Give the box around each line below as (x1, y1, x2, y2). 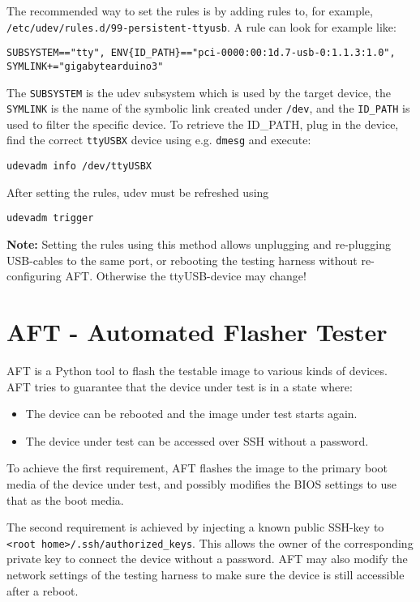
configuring (6, 267, 62, 284)
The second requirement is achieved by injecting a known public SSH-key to (6, 519, 384, 536)
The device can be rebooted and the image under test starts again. (25, 405, 358, 422)
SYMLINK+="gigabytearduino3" (6, 60, 164, 72)
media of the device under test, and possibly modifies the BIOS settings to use (6, 475, 397, 492)
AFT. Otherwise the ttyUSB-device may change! (65, 267, 306, 284)
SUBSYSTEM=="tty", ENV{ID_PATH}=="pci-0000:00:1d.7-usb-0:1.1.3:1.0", (6, 47, 396, 59)
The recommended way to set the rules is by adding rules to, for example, (6, 2, 373, 19)
